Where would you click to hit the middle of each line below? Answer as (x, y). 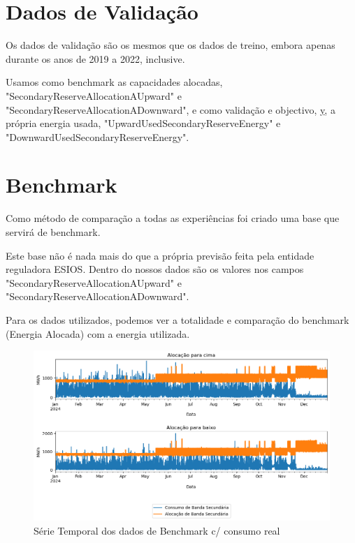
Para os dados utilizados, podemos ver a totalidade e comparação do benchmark (177, 319)
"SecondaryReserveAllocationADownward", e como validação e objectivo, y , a (171, 109)
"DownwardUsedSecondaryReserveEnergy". (97, 136)
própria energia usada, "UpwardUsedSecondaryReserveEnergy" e (143, 123)
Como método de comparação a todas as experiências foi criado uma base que (173, 218)
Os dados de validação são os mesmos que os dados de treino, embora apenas (171, 45)
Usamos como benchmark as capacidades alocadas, (114, 82)
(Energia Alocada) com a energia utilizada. (98, 333)
